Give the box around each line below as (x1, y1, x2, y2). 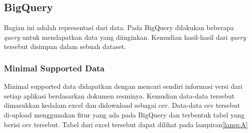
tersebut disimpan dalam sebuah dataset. (4, 41, 126, 51)
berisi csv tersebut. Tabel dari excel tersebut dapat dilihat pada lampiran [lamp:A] (4, 119, 248, 129)
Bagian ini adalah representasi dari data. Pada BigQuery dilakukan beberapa (4, 22, 234, 33)
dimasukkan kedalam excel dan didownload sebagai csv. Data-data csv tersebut (4, 100, 240, 110)
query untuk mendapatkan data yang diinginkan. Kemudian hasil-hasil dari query (4, 32, 246, 42)
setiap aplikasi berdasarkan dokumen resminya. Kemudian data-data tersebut (4, 90, 235, 100)
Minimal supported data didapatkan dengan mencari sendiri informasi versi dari (4, 81, 243, 91)
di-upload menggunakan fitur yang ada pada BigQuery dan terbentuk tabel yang (4, 109, 245, 119)
